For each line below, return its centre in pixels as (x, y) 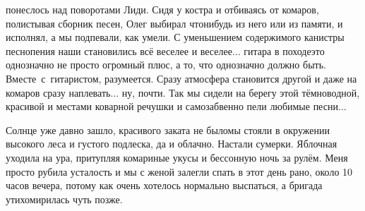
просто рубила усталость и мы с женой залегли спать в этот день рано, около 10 (179, 171)
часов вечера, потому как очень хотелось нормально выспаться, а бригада (164, 185)
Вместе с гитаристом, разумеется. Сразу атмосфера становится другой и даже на (181, 78)
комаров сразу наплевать (58, 92)
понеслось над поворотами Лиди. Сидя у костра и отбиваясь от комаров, (162, 9)
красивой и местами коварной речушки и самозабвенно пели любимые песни (172, 106)
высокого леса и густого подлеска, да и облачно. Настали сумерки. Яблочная (172, 144)
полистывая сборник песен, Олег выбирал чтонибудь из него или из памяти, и (174, 23)
